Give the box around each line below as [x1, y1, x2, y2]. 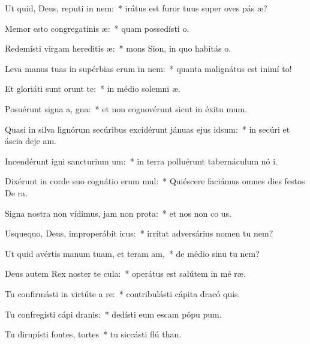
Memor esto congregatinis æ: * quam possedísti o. [5, 22, 189, 34]
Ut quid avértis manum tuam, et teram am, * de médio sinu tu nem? [5, 247, 260, 259]
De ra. [5, 186, 28, 199]
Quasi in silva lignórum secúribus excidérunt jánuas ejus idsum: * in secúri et [5, 122, 290, 135]
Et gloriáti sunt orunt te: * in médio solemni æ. [5, 82, 180, 95]
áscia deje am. [5, 134, 57, 147]
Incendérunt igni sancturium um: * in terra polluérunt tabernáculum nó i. [5, 154, 278, 167]
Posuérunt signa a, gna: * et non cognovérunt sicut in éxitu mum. [5, 102, 248, 115]
